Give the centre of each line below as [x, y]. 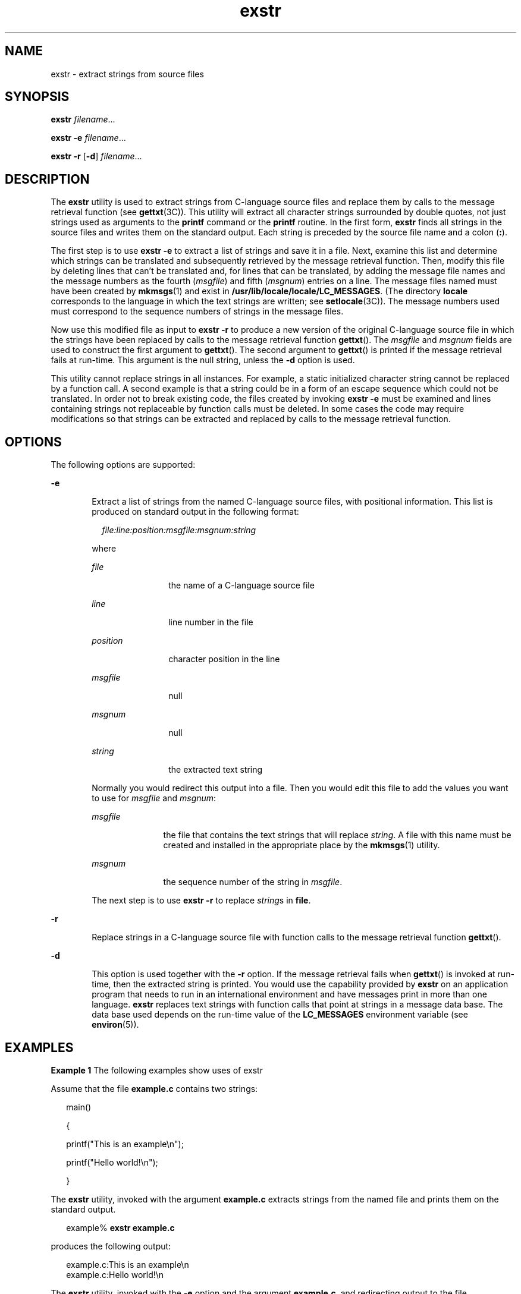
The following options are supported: [123, 465]
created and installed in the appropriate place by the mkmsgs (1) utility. [302, 845]
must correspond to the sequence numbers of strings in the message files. [197, 311]
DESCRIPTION [47, 179]
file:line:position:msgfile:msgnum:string [179, 530]
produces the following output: [111, 1246]
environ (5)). [115, 1025]
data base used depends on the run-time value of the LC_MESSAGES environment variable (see [280, 1015]
